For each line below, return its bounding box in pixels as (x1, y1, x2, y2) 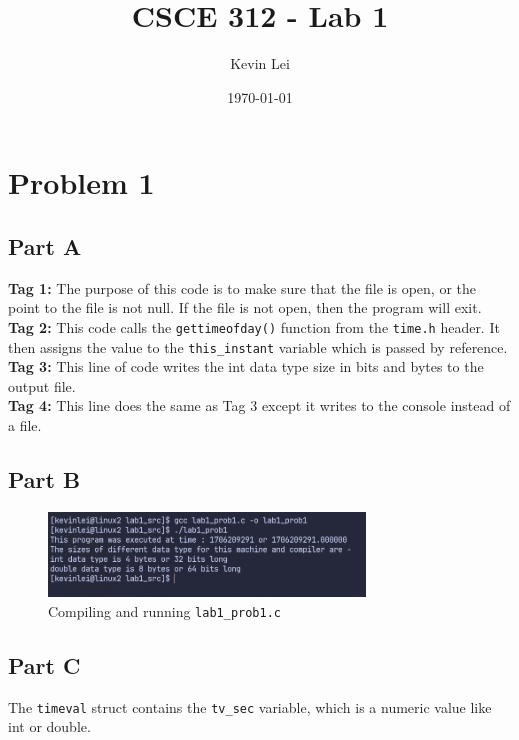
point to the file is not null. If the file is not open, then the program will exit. (8, 297, 482, 318)
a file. (8, 414, 42, 435)
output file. (8, 375, 76, 396)
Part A (8, 230, 82, 261)
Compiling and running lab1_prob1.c (48, 600, 281, 621)
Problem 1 (8, 162, 155, 203)
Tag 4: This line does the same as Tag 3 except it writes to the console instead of (8, 395, 511, 416)
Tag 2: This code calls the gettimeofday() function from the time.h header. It (8, 316, 500, 337)
